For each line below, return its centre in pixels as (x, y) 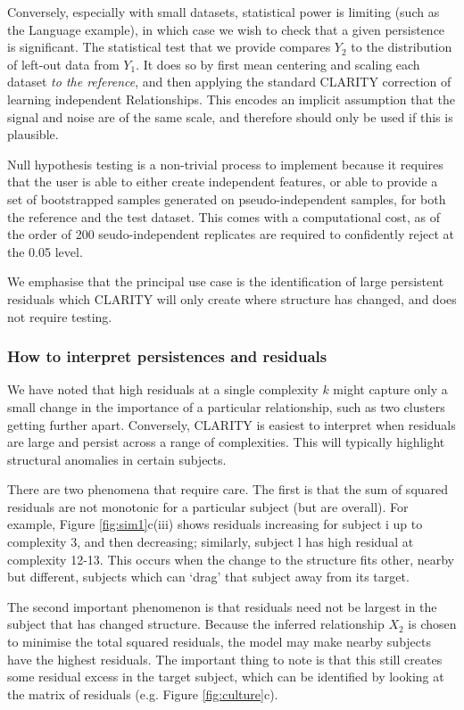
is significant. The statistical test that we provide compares (169, 47)
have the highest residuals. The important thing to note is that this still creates (225, 659)
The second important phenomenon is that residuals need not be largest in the (222, 606)
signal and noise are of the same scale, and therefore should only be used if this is (230, 116)
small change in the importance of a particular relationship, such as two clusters (226, 406)
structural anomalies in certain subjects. (117, 459)
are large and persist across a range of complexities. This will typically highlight (226, 442)
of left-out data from (63, 64)
